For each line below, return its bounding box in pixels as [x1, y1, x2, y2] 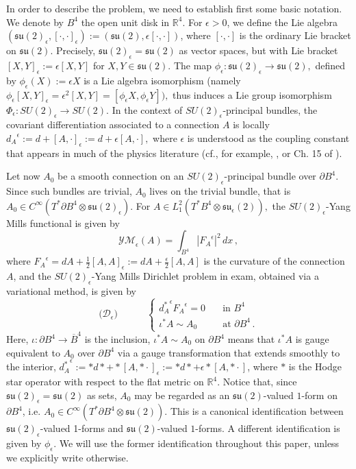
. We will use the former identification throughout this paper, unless [53, 436, 340, 450]
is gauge [295, 332, 329, 346]
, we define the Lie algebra [227, 14, 338, 29]
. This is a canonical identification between [164, 404, 344, 418]
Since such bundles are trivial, [6, 184, 132, 198]
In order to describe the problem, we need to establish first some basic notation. [6, 1, 342, 15]
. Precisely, [50, 43, 96, 58]
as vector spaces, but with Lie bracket [179, 43, 338, 58]
